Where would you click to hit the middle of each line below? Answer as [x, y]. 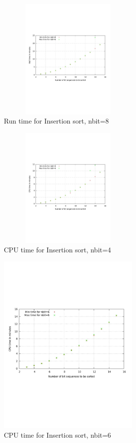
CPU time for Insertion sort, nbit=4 [58, 250]
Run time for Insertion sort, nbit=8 [56, 121]
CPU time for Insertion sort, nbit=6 [58, 434]
